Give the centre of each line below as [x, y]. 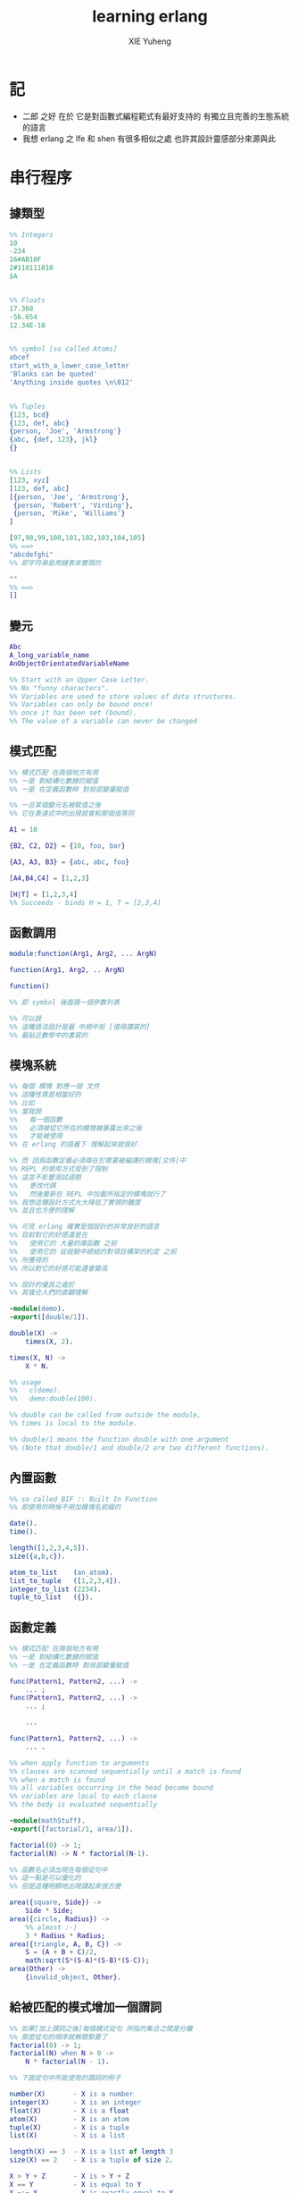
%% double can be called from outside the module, [105, 1415]
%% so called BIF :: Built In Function [83, 1499]
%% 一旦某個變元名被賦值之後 [55, 805]
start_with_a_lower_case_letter [69, 366]
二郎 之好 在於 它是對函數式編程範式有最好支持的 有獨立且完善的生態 [148, 116]
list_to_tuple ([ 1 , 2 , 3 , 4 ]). [66, 1580]
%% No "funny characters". [59, 688]
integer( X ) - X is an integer [75, 2102]
